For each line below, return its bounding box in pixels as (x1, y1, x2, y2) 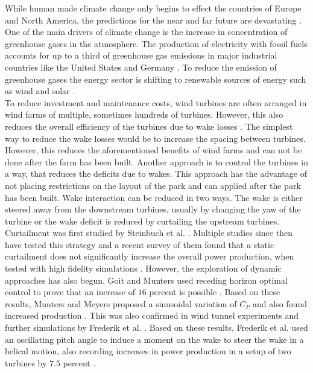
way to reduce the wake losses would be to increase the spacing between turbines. (5, 132, 306, 144)
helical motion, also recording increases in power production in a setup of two (5, 345, 291, 357)
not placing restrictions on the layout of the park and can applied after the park (5, 179, 301, 191)
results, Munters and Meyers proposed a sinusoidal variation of (5, 297, 237, 310)
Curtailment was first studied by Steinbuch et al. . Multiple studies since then (5, 226, 292, 239)
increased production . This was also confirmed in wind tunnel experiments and (5, 309, 299, 322)
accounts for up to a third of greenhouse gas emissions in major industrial (5, 49, 277, 62)
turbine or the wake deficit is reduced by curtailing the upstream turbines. (5, 214, 280, 227)
